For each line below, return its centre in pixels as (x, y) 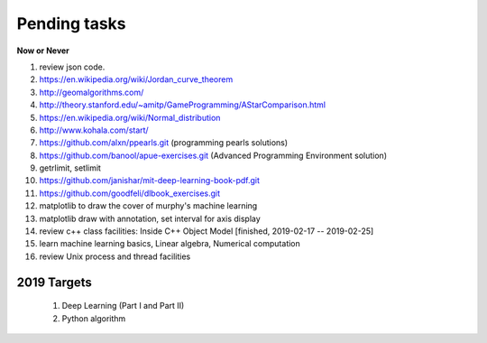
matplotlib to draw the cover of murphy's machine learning (148, 206)
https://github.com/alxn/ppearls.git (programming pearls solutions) (164, 143)
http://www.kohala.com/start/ (94, 130)
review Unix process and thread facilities (115, 256)
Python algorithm (94, 318)
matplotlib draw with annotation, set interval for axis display (150, 218)
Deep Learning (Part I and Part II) (123, 306)
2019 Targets (54, 282)
